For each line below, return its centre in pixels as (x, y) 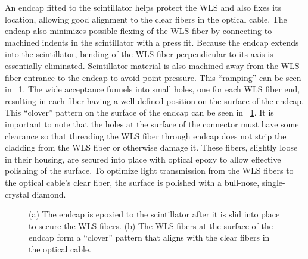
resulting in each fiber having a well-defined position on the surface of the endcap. (155, 100)
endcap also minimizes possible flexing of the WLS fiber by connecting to (139, 31)
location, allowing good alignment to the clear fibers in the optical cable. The (146, 19)
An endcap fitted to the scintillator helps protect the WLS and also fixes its (143, 7)
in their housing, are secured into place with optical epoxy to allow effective (143, 159)
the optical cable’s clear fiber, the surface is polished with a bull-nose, (132, 182)
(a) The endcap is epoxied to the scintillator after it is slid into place (154, 214)
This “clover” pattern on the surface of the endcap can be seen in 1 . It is (139, 112)
